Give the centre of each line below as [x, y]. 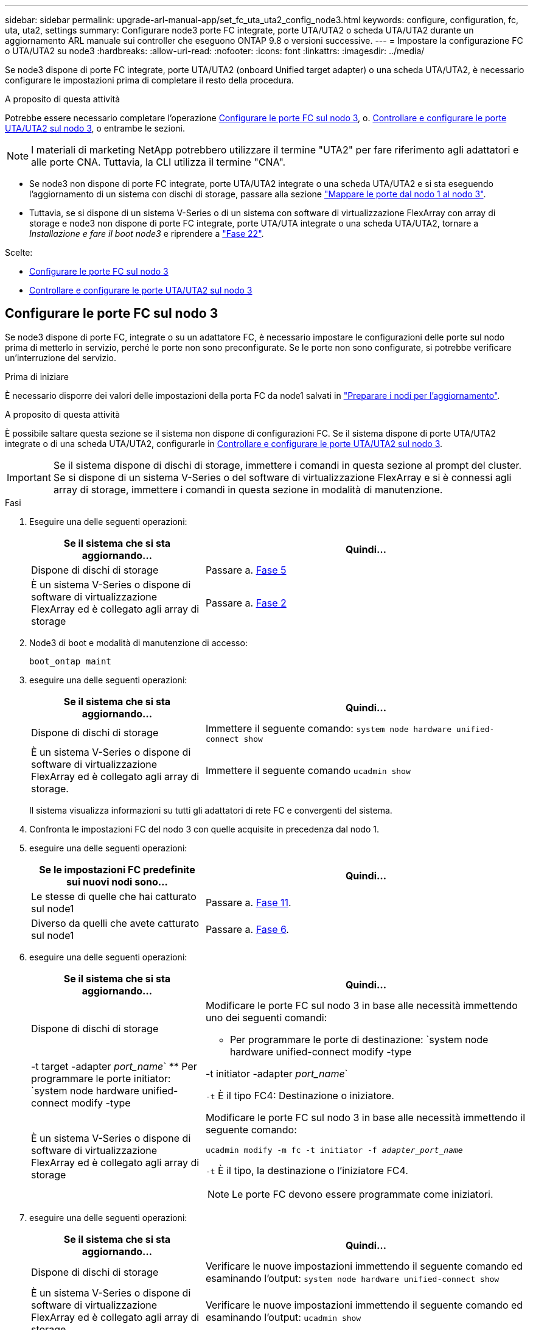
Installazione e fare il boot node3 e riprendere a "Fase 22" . [147, 234]
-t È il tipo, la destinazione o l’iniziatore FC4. [307, 1170]
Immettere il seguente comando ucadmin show [308, 770]
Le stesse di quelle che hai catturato [114, 896]
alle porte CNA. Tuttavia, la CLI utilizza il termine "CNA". [159, 162]
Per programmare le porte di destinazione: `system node [359, 1039]
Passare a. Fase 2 [246, 603]
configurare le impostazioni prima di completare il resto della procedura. [149, 80]
